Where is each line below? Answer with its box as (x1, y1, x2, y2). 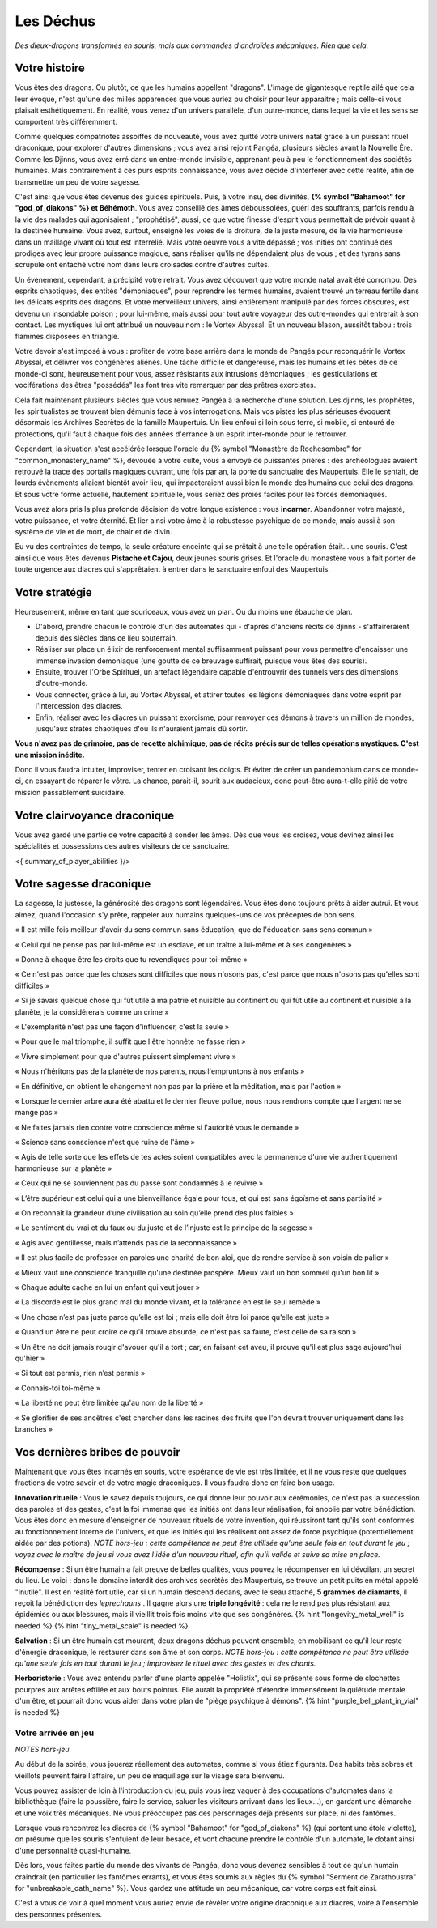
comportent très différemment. (15, 117, 117, 126)
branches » (15, 1424, 53, 1433)
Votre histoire (15, 62, 85, 75)
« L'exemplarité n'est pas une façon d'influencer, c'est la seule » (15, 1021, 230, 1032)
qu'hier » (15, 1353, 45, 1363)
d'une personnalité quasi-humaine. (15, 1845, 132, 1855)
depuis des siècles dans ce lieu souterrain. (35, 632, 178, 643)
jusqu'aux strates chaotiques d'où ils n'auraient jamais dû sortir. (35, 723, 248, 733)
